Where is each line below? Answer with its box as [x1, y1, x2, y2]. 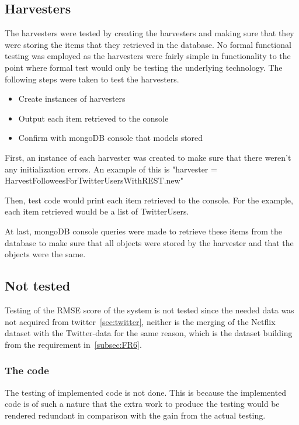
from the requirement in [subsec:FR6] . [5, 338, 142, 350]
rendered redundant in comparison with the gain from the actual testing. [5, 409, 266, 421]
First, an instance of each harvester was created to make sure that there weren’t [5, 151, 291, 163]
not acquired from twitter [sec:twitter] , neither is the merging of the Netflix [5, 315, 276, 327]
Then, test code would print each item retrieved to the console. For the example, [5, 194, 293, 206]
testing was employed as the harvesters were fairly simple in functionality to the [5, 50, 291, 62]
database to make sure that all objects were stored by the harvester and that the [5, 236, 294, 248]
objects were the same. [5, 248, 86, 260]
